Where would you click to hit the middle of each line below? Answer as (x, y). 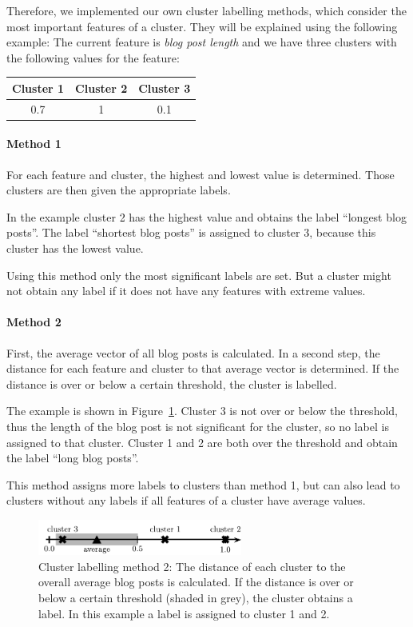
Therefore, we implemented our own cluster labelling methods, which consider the (206, 10)
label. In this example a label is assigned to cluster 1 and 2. (184, 613)
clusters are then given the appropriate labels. (119, 190)
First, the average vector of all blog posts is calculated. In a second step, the (193, 352)
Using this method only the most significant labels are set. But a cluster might (199, 275)
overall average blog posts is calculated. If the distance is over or (196, 582)
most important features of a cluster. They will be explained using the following (202, 26)
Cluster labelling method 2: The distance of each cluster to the (192, 566)
